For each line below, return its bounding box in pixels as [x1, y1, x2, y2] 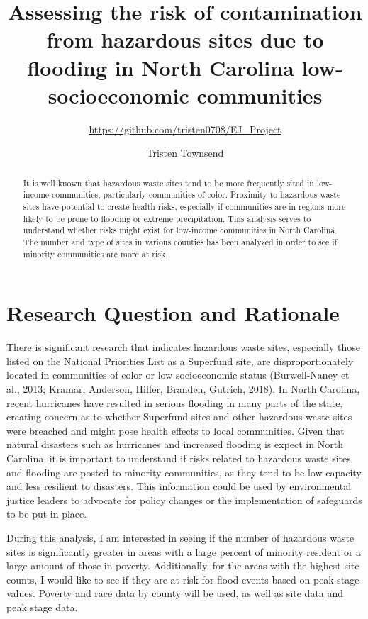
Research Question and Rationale [6, 299, 340, 328]
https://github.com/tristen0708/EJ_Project [89, 121, 281, 136]
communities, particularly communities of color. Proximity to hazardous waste [52, 189, 341, 201]
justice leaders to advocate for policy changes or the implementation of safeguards [6, 492, 362, 507]
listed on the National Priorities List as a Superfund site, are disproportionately [6, 353, 354, 368]
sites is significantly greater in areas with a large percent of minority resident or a [6, 544, 362, 559]
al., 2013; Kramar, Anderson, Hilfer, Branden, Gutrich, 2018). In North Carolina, [6, 381, 360, 396]
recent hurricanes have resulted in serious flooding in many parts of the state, [6, 395, 343, 410]
